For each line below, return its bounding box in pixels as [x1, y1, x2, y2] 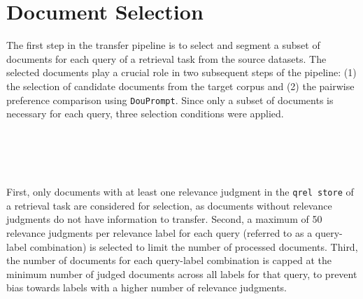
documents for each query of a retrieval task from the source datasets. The [6, 51, 327, 66]
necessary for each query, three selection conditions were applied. [6, 106, 284, 121]
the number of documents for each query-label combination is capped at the [6, 253, 332, 268]
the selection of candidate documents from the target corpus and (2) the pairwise [6, 78, 355, 93]
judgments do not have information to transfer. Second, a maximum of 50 [6, 212, 322, 226]
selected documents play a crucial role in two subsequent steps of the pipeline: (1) [6, 65, 357, 80]
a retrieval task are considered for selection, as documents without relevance [6, 198, 332, 212]
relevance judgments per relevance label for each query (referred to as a [6, 225, 313, 240]
